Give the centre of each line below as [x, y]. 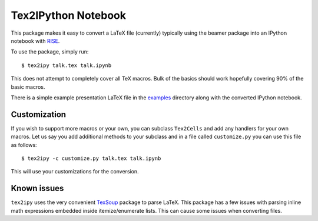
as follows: [24, 145]
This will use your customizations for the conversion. [75, 172]
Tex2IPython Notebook [69, 15]
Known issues [37, 188]
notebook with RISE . [35, 41]
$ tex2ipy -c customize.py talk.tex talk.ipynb [91, 158]
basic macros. [28, 87]
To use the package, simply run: [50, 52]
